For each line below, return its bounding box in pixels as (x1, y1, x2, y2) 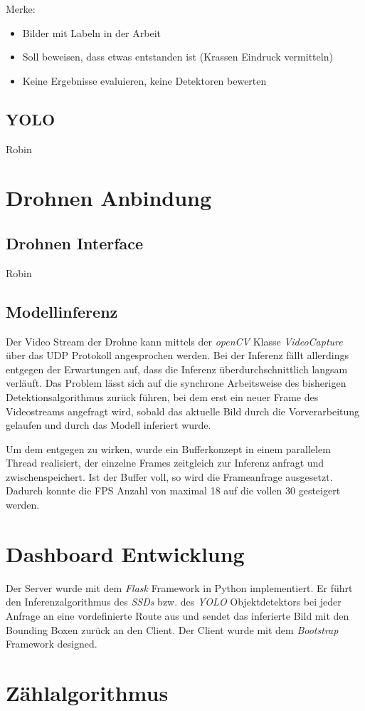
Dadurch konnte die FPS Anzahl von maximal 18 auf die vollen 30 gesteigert (6, 483, 341, 498)
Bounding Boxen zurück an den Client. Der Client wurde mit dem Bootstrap (6, 622, 339, 637)
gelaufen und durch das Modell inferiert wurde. (6, 417, 211, 432)
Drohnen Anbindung (6, 183, 212, 212)
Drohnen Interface (6, 232, 144, 254)
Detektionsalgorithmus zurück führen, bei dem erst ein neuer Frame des (6, 389, 319, 404)
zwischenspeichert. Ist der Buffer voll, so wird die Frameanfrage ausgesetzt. (6, 469, 333, 484)
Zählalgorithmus (6, 678, 169, 707)
